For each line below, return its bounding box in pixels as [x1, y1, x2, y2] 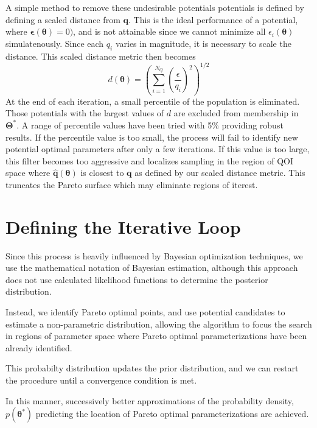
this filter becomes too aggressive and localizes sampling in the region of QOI [5, 154, 294, 167]
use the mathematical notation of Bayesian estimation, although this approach [5, 261, 298, 274]
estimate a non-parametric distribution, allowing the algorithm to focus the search [5, 317, 312, 330]
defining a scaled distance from [5, 13, 120, 26]
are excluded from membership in [173, 107, 299, 119]
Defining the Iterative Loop [5, 214, 241, 239]
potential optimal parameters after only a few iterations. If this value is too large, [5, 142, 310, 155]
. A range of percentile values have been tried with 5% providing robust [16, 118, 284, 131]
